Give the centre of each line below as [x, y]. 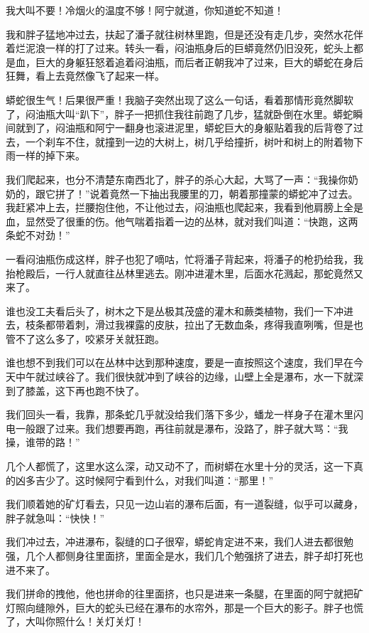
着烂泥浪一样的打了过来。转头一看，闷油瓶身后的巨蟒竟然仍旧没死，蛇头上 [180, 48]
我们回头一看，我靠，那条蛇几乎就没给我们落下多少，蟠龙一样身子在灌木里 [180, 414]
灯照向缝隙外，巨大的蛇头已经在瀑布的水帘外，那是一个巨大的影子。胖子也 [180, 607]
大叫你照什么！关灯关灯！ [85, 621]
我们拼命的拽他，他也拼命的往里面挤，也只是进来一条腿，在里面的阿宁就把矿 [184, 594]
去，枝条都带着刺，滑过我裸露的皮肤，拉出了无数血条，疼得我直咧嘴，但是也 [184, 325]
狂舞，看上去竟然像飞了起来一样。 [85, 76]
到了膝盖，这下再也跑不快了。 [75, 390]
